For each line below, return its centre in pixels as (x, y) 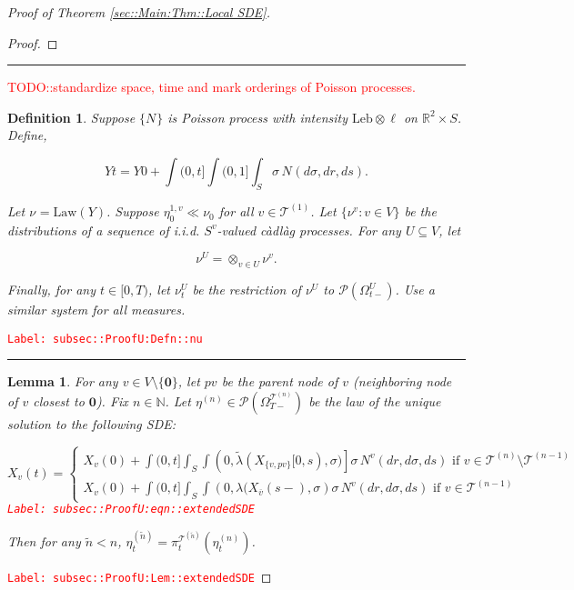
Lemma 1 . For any (63, 381)
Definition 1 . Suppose (71, 117)
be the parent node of (280, 381)
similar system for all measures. (96, 310)
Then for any (44, 541)
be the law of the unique (375, 400)
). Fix (112, 400)
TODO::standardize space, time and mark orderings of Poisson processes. (211, 87)
